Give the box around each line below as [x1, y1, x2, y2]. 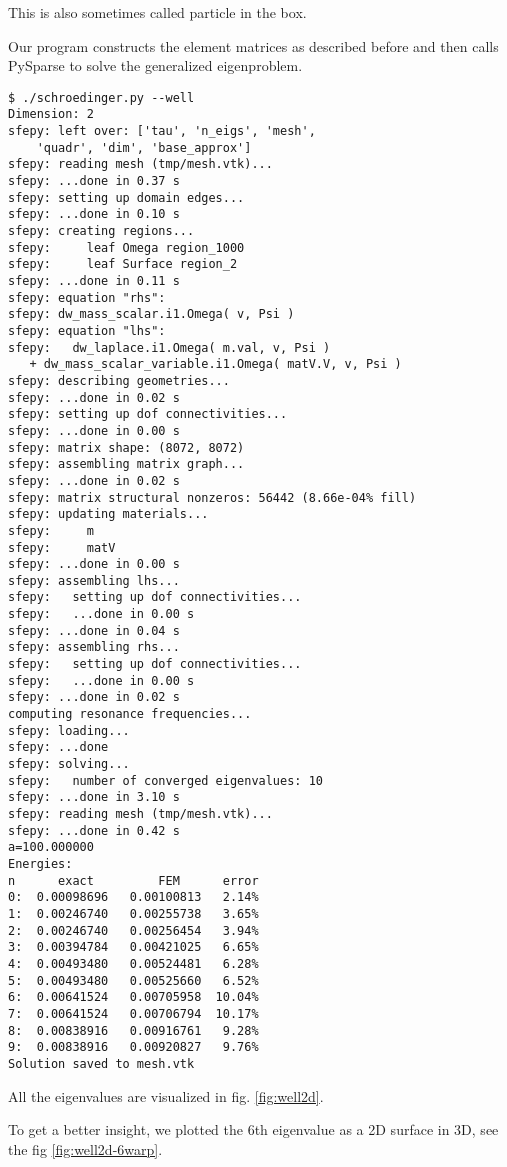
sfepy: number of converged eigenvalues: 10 [8, 773, 323, 788]
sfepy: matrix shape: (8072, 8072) [8, 440, 245, 455]
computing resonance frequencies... [8, 707, 252, 722]
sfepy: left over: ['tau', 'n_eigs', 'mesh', [8, 124, 316, 139]
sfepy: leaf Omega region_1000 [8, 240, 245, 255]
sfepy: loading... [8, 723, 130, 738]
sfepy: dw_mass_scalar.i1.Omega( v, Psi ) [8, 307, 295, 322]
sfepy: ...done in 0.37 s [8, 174, 180, 189]
